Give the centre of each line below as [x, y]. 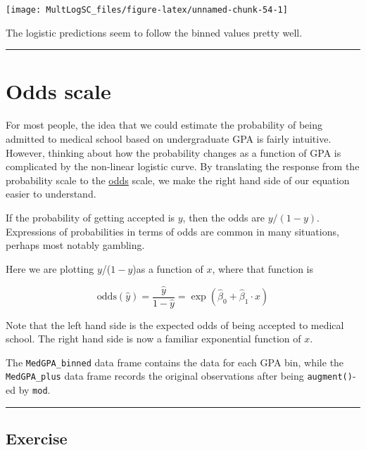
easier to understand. [51, 194]
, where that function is [263, 268]
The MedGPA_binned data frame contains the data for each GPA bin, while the [175, 362]
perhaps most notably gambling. [75, 245]
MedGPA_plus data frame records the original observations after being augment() [179, 376]
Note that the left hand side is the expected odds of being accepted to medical [175, 324]
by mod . [34, 390]
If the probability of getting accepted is [90, 217]
